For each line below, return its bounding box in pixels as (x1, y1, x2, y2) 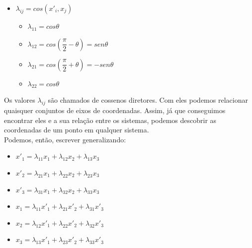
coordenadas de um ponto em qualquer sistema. (4, 124, 149, 135)
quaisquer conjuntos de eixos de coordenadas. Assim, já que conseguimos (4, 105, 226, 115)
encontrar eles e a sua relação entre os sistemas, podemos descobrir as (4, 115, 217, 125)
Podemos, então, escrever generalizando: (4, 134, 126, 144)
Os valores (4, 95, 35, 105)
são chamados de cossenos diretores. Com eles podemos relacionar (48, 95, 248, 105)
